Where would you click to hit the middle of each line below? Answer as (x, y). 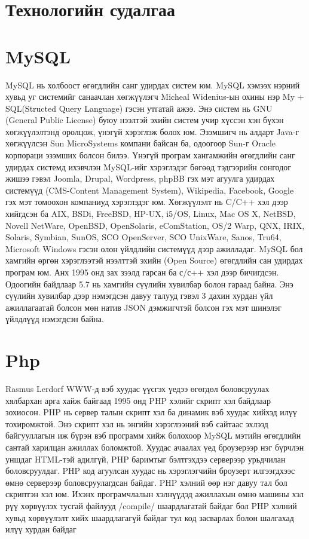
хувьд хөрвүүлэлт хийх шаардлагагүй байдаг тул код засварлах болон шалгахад (150, 517)
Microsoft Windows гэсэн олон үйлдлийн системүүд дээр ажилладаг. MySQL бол (154, 248)
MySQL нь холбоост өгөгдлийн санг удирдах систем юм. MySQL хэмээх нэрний (153, 85)
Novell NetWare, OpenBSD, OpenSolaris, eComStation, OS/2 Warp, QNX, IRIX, (155, 225)
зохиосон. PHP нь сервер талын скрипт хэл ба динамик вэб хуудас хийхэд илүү (151, 412)
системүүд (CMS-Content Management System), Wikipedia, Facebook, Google (150, 190)
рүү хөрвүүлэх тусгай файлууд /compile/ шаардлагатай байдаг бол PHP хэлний (151, 506)
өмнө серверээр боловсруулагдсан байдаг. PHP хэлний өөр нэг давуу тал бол (146, 482)
